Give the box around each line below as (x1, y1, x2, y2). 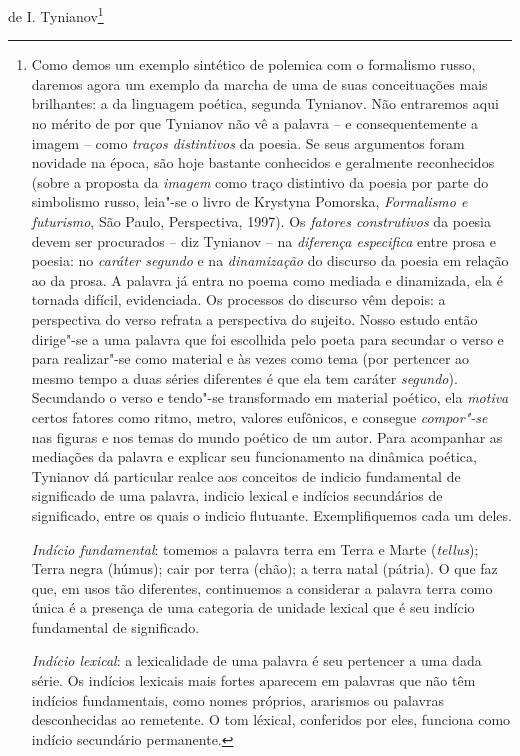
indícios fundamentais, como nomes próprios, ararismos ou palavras (31, 689, 444, 710)
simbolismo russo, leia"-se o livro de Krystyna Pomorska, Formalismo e (31, 191, 468, 212)
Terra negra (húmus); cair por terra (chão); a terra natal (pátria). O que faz (31, 558, 498, 579)
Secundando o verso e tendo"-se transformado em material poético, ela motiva (31, 387, 509, 408)
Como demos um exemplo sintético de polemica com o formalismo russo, (31, 54, 476, 75)
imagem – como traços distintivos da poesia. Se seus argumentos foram (31, 132, 465, 153)
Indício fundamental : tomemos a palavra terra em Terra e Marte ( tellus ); (31, 538, 479, 559)
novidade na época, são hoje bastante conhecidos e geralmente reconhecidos (31, 152, 495, 173)
